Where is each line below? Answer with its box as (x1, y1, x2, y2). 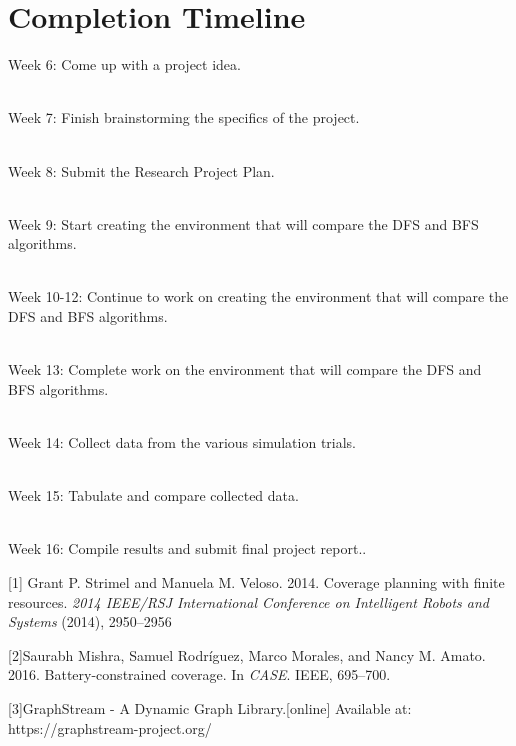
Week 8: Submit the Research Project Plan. (8, 160, 275, 181)
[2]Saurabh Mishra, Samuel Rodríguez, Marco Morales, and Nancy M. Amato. (8, 644, 486, 665)
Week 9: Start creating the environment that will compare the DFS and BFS (8, 213, 479, 234)
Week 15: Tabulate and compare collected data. (8, 485, 299, 506)
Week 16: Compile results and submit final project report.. (8, 538, 367, 559)
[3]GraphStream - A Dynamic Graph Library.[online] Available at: (8, 697, 412, 718)
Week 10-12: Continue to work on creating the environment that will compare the (8, 286, 509, 307)
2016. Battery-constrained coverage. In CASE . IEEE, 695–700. (8, 664, 391, 685)
